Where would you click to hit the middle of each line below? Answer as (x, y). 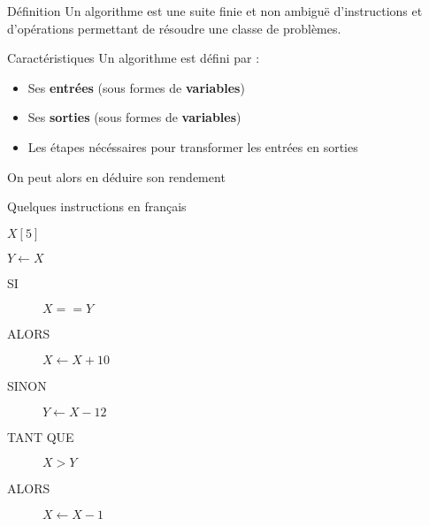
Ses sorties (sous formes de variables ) (134, 117)
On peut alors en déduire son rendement (116, 176)
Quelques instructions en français (97, 206)
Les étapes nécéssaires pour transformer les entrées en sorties (193, 146)
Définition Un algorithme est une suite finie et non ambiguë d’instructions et (215, 11)
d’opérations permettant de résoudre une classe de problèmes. (174, 28)
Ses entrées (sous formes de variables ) (136, 87)
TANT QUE (41, 436)
